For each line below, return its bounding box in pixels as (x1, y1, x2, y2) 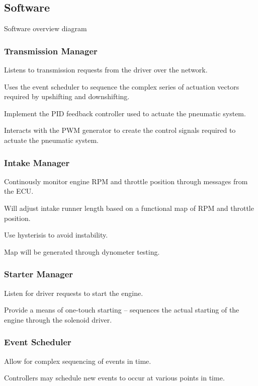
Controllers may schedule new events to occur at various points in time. (4, 372, 225, 383)
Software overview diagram (4, 23, 87, 34)
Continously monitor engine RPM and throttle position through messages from (4, 176, 248, 186)
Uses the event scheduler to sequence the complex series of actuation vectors (4, 81, 239, 92)
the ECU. (4, 186, 34, 196)
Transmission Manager (4, 44, 98, 57)
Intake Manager (4, 156, 70, 169)
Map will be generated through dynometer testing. (4, 246, 160, 257)
